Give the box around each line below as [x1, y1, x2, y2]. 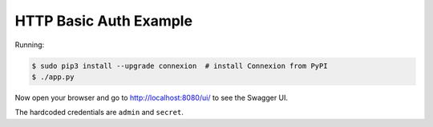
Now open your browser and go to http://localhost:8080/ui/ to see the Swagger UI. [14, 93, 289, 102]
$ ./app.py [31, 72, 75, 81]
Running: [14, 40, 45, 50]
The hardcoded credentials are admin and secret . [14, 108, 184, 117]
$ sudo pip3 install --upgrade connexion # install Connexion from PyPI [31, 61, 328, 70]
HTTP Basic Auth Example [14, 12, 192, 30]
